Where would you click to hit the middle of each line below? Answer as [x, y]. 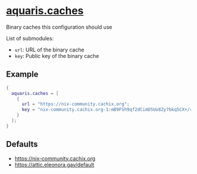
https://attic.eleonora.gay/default [55, 165]
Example [22, 74]
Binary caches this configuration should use [59, 27]
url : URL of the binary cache [49, 50]
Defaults [22, 144]
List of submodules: [30, 38]
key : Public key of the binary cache [57, 56]
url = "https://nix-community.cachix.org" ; [76, 104]
